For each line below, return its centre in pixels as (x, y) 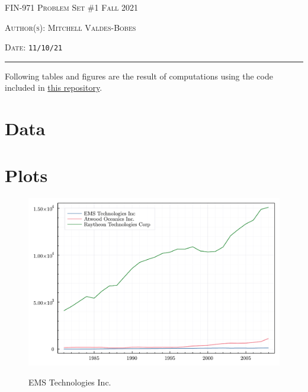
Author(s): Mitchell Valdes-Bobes (70, 27)
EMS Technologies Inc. (70, 382)
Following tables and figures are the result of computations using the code (139, 76)
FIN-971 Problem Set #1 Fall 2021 (72, 7)
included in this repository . (54, 87)
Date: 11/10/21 (34, 47)
